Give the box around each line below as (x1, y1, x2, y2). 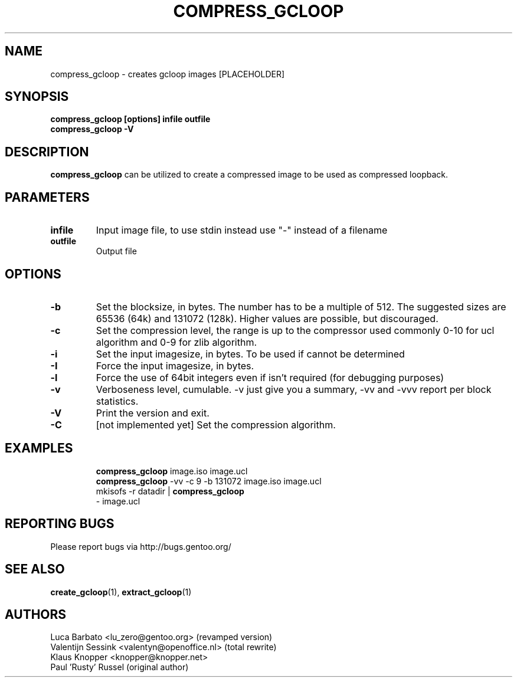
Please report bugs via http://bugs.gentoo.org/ (50, 541, 231, 552)
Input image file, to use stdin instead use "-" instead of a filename (96, 224, 388, 237)
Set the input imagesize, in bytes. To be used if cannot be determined (96, 347, 405, 360)
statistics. (96, 395, 139, 407)
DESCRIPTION (5, 144, 89, 159)
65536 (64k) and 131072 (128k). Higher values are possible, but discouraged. (96, 312, 439, 324)
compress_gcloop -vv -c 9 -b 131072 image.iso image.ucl (96, 476, 322, 486)
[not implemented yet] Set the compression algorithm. (96, 418, 336, 431)
